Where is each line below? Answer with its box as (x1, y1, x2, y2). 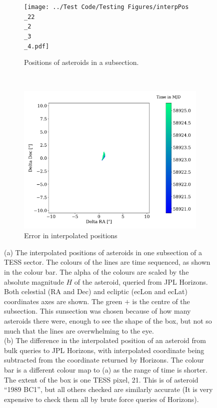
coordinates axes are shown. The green (4, 296, 122, 306)
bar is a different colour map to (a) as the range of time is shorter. (4, 364, 207, 375)
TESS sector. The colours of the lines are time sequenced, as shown (4, 257, 210, 267)
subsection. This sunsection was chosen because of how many (4, 306, 191, 316)
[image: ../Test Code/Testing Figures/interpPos (24, 3, 189, 10)
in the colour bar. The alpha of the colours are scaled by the (4, 266, 189, 277)
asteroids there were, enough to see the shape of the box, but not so (4, 315, 212, 326)
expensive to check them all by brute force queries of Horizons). (4, 394, 199, 404)
